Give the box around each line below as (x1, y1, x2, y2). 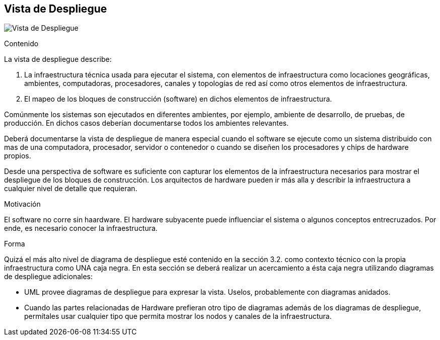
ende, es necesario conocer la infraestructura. (4, 224, 158, 233)
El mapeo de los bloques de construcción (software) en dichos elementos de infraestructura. (24, 95, 332, 104)
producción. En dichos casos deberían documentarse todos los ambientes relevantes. (4, 119, 289, 128)
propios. (4, 151, 31, 160)
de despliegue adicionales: (4, 272, 93, 281)
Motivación (4, 200, 41, 209)
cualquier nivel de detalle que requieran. (4, 184, 137, 193)
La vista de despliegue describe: (4, 55, 112, 64)
